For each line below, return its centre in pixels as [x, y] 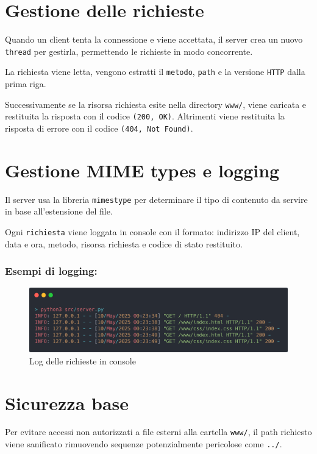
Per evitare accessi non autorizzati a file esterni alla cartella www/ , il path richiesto [158, 432]
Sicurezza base [67, 403]
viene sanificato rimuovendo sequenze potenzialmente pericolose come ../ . [144, 444]
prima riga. [26, 84]
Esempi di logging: [51, 271]
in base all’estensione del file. [59, 211]
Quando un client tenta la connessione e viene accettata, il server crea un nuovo [154, 39]
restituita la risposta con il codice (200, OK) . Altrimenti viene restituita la [145, 116]
